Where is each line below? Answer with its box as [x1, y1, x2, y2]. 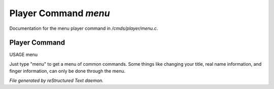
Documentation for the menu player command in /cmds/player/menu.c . [9, 25, 158, 31]
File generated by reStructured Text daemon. [9, 77, 104, 83]
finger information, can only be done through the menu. [9, 68, 126, 74]
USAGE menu [9, 52, 38, 58]
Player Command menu [9, 8, 110, 19]
